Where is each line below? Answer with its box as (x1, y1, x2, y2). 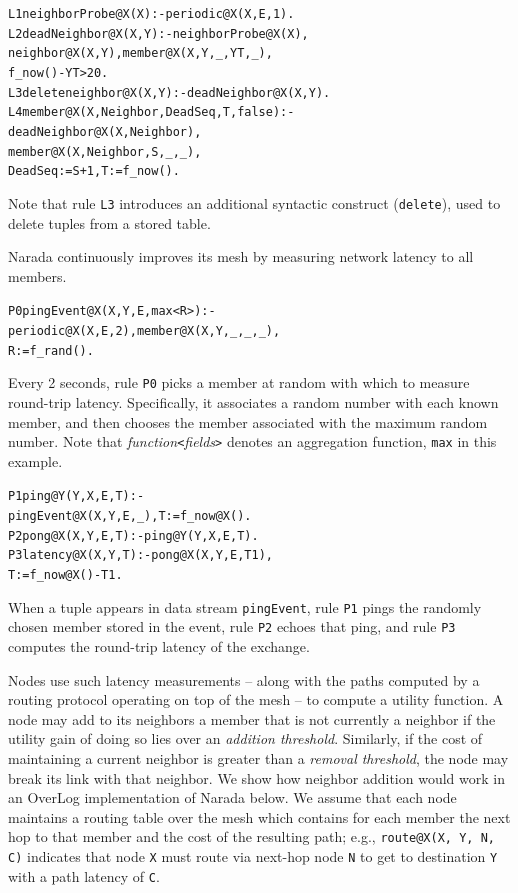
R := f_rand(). (8, 343, 94, 358)
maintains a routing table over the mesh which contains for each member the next (8, 806, 511, 827)
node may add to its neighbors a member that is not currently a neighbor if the (8, 708, 496, 729)
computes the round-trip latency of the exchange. (8, 636, 310, 656)
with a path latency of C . (8, 865, 160, 886)
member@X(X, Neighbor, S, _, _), (8, 144, 202, 159)
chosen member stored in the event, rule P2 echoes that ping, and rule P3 (8, 616, 456, 637)
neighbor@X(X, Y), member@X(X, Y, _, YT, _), (8, 46, 273, 61)
